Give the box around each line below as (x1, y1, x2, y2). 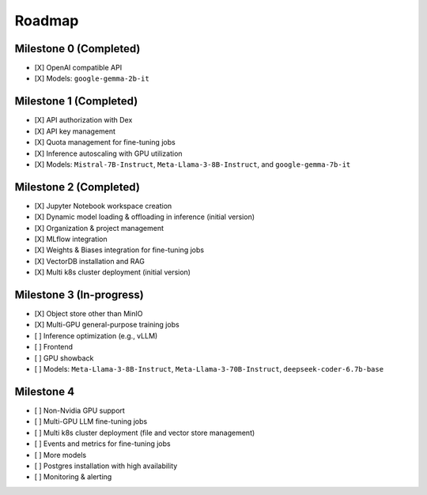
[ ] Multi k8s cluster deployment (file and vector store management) (34, 428, 255, 437)
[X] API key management (34, 127, 116, 136)
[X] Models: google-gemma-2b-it (34, 74, 149, 83)
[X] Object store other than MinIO (34, 309, 143, 319)
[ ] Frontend (34, 342, 74, 352)
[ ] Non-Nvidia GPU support (34, 406, 126, 415)
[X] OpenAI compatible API (34, 63, 123, 73)
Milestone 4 (14, 384, 75, 399)
